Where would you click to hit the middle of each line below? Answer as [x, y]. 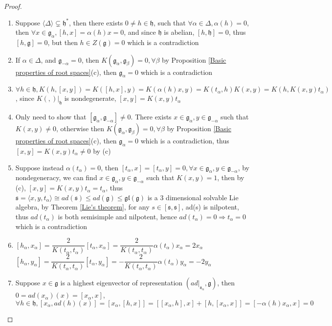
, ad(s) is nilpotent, [210, 207]
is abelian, [179, 32]
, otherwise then [80, 128]
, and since [140, 32]
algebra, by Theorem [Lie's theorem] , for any [82, 207]
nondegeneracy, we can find [56, 177]
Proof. [13, 6]
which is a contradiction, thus [185, 141]
